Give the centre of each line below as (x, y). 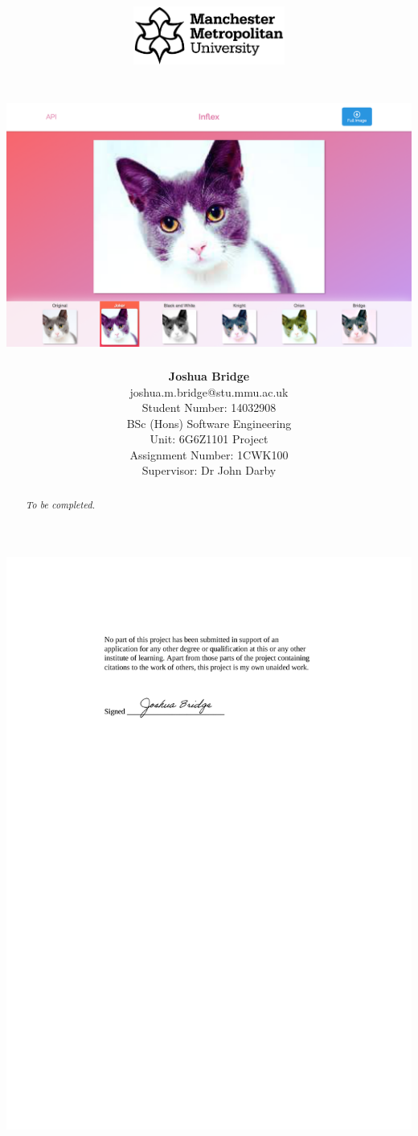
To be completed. (60, 504)
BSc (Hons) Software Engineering (209, 423)
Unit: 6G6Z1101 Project (209, 439)
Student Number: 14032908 (209, 407)
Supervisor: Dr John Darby (209, 470)
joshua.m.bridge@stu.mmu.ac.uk (209, 391)
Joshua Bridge (209, 375)
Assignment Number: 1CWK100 (209, 454)
